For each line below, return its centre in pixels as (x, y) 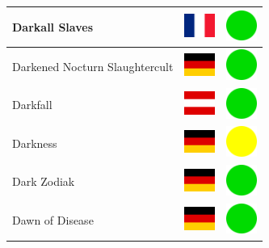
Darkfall (32, 105)
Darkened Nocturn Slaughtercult (93, 66)
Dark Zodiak (44, 181)
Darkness (35, 143)
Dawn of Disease (53, 220)
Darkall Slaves (53, 26)
